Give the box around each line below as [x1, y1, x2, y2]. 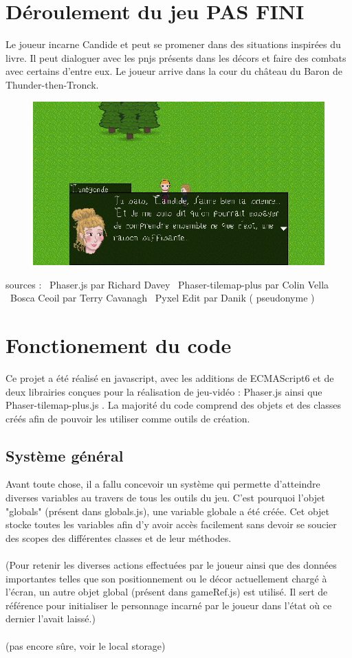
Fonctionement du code [5, 330, 232, 359]
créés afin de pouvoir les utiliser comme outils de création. [5, 411, 250, 425]
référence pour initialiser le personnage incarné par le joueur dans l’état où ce [5, 598, 332, 612]
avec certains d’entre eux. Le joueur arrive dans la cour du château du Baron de [5, 64, 343, 78]
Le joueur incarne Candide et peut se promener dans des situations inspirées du [5, 37, 341, 52]
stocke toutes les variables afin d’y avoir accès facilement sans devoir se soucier [5, 517, 337, 532]
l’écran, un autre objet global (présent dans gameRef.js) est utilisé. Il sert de [5, 585, 328, 599]
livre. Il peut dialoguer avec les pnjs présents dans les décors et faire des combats [5, 50, 346, 65]
